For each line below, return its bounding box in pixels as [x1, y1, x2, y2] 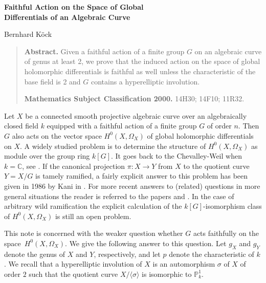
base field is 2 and [24, 76, 81, 86]
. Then [238, 120, 259, 131]
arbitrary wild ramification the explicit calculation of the [4, 201, 182, 211]
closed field [4, 120, 38, 131]
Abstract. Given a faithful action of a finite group [24, 46, 185, 56]
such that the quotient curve [29, 268, 118, 279]
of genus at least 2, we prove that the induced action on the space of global [24, 56, 260, 67]
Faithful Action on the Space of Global [4, 2, 144, 12]
